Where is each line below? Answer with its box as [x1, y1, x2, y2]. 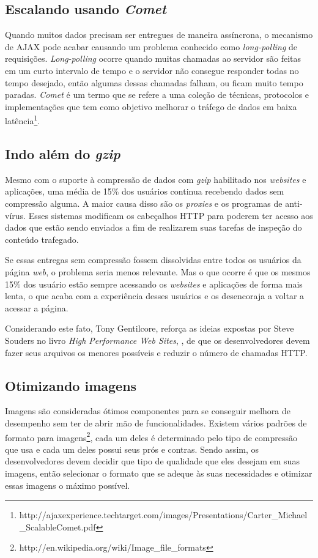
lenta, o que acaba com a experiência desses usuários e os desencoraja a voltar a [5, 289, 305, 302]
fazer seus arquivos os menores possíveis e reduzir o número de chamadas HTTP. [5, 346, 308, 359]
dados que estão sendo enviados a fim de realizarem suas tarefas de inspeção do [5, 221, 302, 234]
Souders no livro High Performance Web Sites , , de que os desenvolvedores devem [5, 333, 310, 346]
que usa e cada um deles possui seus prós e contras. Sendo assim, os [5, 442, 259, 455]
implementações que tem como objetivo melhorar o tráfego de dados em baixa [5, 100, 297, 113]
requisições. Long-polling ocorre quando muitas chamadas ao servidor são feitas [5, 52, 301, 65]
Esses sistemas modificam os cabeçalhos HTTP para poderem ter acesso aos [28, 209, 313, 221]
